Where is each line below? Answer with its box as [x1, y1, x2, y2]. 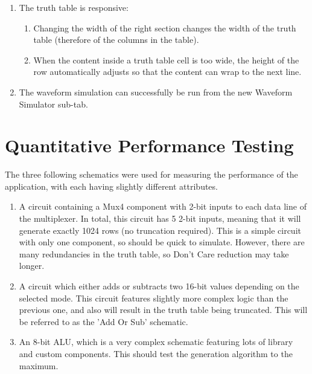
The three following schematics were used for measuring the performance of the [5, 168, 298, 181]
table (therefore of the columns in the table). [33, 33, 199, 46]
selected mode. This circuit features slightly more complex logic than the [19, 291, 288, 304]
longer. [19, 259, 45, 272]
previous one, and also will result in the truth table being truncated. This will [19, 303, 308, 316]
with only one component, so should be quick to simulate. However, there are [19, 236, 305, 248]
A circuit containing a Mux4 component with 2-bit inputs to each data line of [19, 200, 307, 213]
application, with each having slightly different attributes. [5, 179, 218, 192]
